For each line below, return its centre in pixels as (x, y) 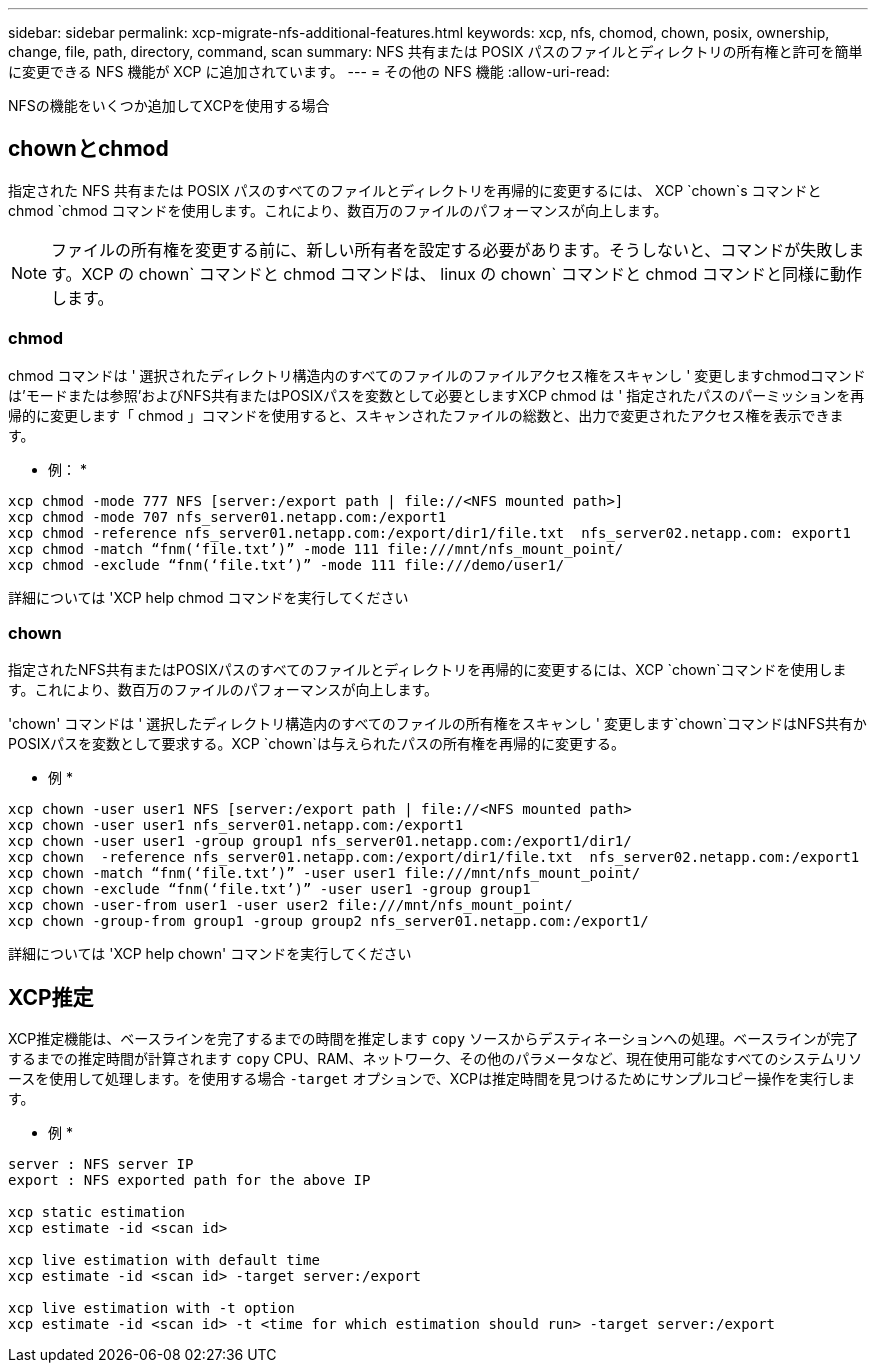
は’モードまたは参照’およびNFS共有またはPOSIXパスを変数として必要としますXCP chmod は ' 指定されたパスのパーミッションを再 (436, 395)
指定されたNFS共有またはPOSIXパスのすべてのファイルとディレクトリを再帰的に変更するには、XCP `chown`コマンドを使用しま (427, 670)
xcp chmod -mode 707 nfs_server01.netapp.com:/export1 (227, 516)
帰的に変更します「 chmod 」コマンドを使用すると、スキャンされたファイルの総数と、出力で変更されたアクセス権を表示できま (426, 415)
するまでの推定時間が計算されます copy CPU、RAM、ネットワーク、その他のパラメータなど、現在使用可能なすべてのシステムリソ (435, 1059)
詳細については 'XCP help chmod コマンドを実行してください (208, 597)
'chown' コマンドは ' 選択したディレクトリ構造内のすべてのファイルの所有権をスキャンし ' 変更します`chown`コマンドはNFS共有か (437, 724)
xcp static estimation (97, 1212)
